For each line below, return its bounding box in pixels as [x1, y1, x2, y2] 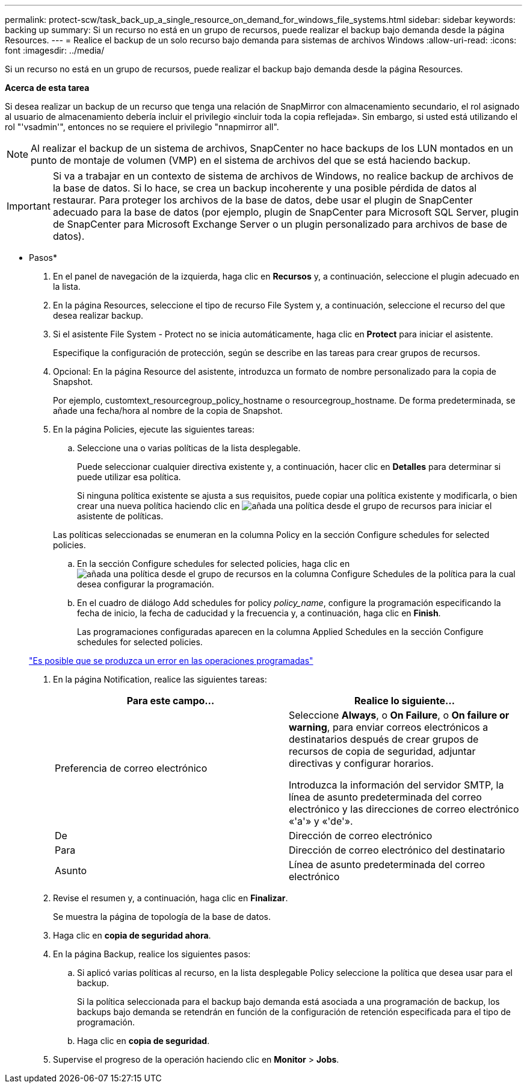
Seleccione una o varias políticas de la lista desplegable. [77, 443, 301, 453]
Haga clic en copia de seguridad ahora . [53, 930, 211, 940]
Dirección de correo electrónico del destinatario [289, 844, 505, 856]
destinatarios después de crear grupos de [289, 733, 479, 745]
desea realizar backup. [53, 310, 144, 320]
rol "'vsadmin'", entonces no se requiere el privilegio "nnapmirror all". [5, 122, 279, 132]
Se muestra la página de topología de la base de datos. [53, 911, 271, 922]
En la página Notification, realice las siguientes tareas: [53, 674, 267, 684]
